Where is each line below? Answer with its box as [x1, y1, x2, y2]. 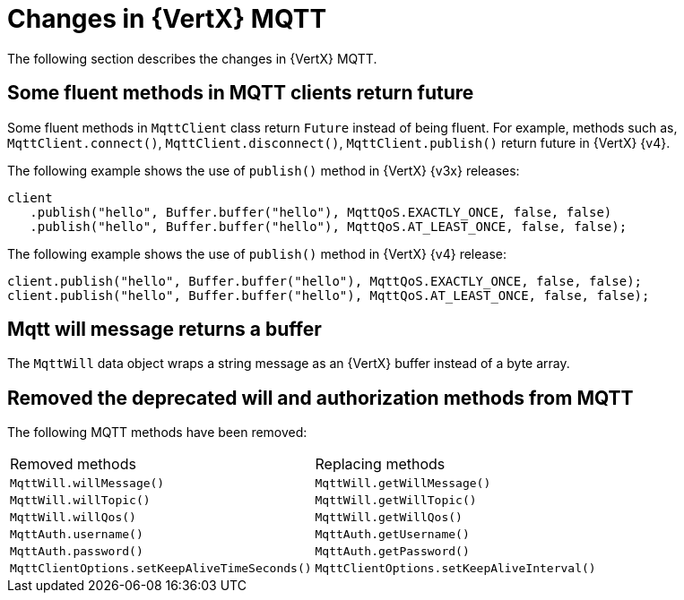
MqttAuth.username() [10, 527, 143, 542]
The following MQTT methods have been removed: [7, 424, 307, 441]
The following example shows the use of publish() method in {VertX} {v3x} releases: [7, 162, 520, 178]
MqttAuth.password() [10, 544, 143, 559]
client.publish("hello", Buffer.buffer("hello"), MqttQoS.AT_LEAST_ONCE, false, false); [7, 287, 650, 303]
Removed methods [10, 455, 136, 474]
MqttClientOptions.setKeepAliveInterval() [315, 561, 596, 576]
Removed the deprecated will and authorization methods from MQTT [7, 386, 634, 409]
